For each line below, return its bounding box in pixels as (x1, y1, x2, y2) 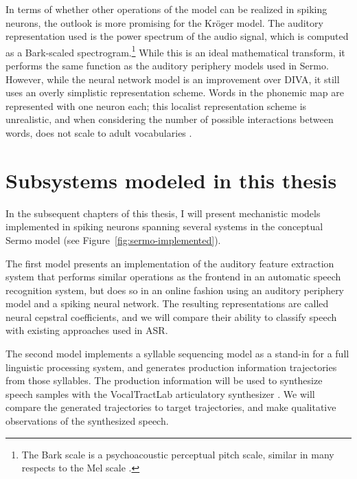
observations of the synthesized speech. (5, 414, 169, 428)
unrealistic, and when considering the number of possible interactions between (5, 112, 334, 126)
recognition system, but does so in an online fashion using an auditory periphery (5, 282, 345, 297)
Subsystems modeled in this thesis (5, 166, 337, 194)
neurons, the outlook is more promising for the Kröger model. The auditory (5, 15, 323, 30)
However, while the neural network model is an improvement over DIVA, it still (5, 71, 340, 86)
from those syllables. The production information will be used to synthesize (5, 373, 323, 388)
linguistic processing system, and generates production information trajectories (5, 359, 337, 374)
